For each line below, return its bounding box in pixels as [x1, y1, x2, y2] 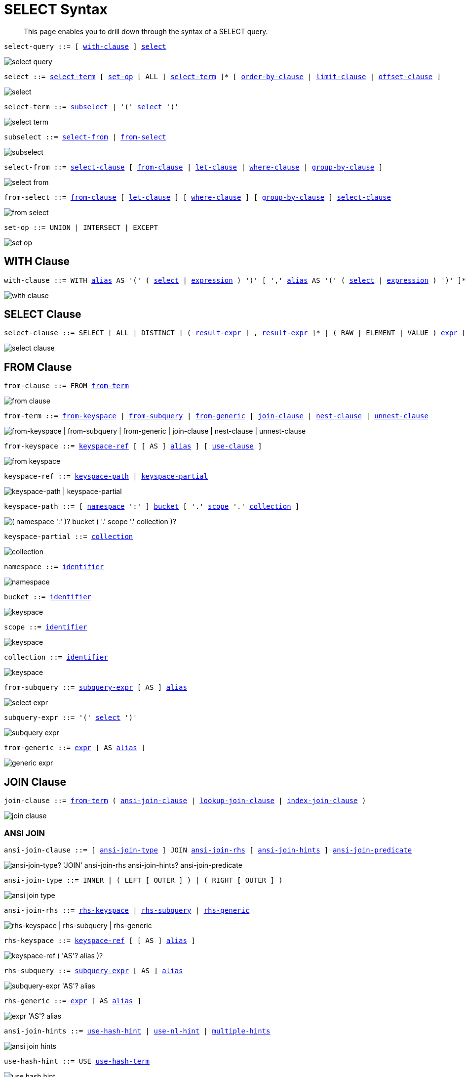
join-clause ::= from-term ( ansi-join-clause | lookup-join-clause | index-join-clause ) [4, 797, 366, 805]
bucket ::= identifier [4, 593, 92, 601]
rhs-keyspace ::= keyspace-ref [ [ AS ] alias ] [4, 936, 195, 944]
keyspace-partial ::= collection [4, 533, 133, 541]
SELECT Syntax [4, 1, 108, 18]
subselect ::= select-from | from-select [4, 133, 166, 141]
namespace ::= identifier [4, 563, 104, 571]
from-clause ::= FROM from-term [4, 382, 129, 390]
